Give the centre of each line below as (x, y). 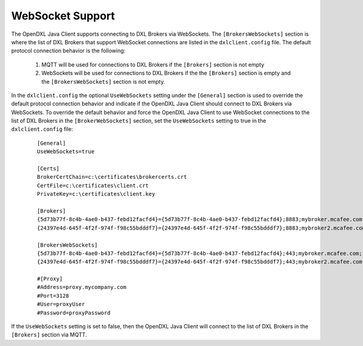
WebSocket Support (63, 16)
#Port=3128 (53, 296)
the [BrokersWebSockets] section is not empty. (103, 81)
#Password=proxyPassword (74, 313)
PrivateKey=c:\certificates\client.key (96, 194)
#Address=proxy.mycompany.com (82, 287)
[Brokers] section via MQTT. (49, 335)
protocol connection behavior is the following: (68, 51)
